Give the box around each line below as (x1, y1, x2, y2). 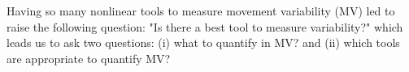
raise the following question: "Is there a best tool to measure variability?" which (7, 18, 403, 35)
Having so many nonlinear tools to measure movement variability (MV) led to (7, 2, 395, 19)
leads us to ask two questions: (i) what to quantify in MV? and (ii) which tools (7, 34, 400, 51)
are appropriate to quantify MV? (7, 49, 171, 66)
